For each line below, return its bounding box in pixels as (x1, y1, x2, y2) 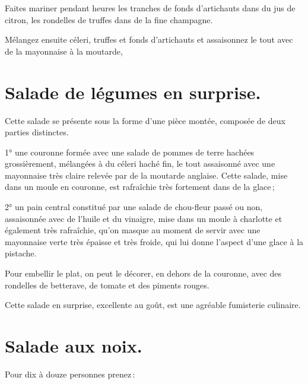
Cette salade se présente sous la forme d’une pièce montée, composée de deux (5, 114, 285, 126)
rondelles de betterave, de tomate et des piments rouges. (5, 278, 209, 291)
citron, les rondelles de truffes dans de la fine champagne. (5, 13, 213, 26)
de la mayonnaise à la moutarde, (5, 45, 123, 57)
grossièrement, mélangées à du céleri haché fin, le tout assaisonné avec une (5, 157, 275, 170)
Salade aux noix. (5, 334, 142, 357)
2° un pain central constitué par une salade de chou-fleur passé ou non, (5, 201, 263, 213)
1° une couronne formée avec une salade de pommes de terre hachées (5, 145, 255, 158)
